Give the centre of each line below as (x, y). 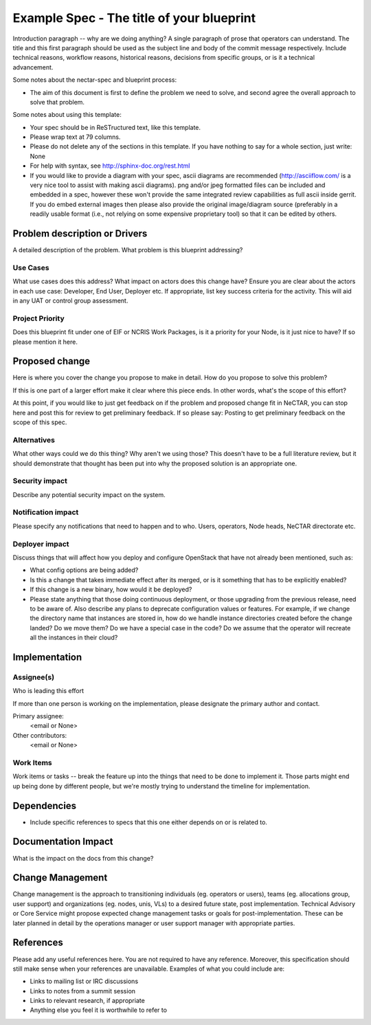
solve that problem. (57, 102)
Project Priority (38, 318)
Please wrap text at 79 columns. (75, 137)
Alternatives (34, 440)
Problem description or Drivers (80, 233)
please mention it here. (45, 342)
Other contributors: (40, 735)
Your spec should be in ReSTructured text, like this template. (115, 127)
